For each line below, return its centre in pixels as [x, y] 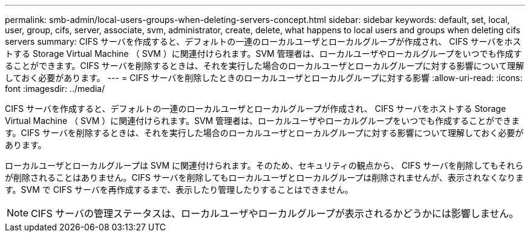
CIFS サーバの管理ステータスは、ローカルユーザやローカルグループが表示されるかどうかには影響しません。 [275, 213]
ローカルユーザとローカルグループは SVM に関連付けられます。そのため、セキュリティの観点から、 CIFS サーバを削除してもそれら [264, 165]
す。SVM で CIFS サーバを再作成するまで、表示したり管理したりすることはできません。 [179, 190]
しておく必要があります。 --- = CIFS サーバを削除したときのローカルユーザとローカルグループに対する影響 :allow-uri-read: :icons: [264, 78]
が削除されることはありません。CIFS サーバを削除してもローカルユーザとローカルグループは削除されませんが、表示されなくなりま [264, 177]
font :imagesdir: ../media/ [55, 89]
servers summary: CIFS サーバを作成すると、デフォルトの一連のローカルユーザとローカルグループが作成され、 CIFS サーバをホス [263, 41]
